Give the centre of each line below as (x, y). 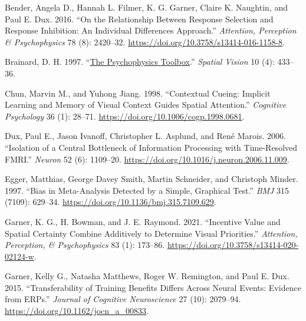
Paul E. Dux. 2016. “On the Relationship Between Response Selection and (139, 19)
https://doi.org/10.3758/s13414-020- (233, 245)
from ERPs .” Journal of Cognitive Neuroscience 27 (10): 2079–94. (123, 299)
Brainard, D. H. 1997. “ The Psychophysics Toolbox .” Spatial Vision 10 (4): (140, 62)
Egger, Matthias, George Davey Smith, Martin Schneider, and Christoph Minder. (152, 179)
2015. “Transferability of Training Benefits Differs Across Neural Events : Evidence (153, 287)
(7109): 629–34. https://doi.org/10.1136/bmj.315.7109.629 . (111, 202)
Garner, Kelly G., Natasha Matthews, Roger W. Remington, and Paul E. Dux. (147, 276)
